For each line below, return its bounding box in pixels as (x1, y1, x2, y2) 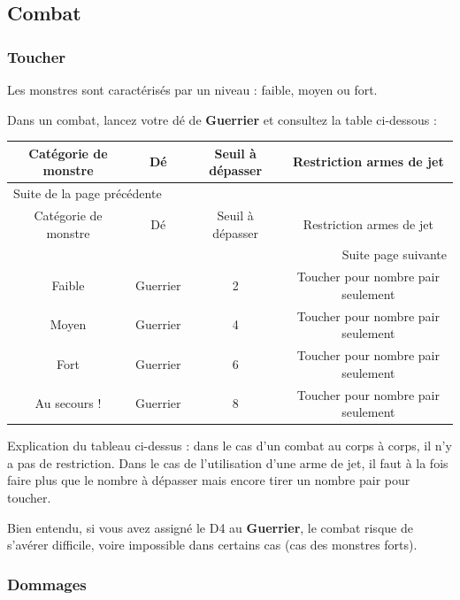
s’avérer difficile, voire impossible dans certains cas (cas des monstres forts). (7, 535, 418, 554)
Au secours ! (34, 394, 102, 412)
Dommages (7, 573, 87, 595)
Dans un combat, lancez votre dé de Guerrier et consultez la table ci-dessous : (7, 110, 437, 128)
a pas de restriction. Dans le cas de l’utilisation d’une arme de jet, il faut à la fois (7, 453, 448, 472)
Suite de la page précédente (13, 184, 162, 203)
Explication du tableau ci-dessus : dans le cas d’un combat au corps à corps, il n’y (7, 436, 452, 455)
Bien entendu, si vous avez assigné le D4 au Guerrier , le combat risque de (7, 518, 413, 536)
